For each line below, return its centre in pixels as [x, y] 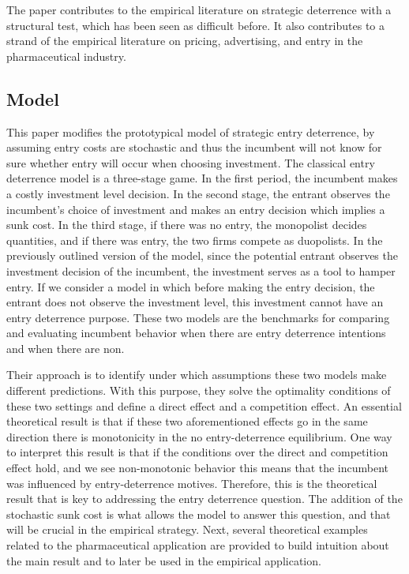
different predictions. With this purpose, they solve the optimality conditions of [199, 390]
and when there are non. [66, 348]
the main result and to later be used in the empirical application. [164, 560]
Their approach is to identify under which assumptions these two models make [197, 375]
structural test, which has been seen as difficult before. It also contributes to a [195, 25]
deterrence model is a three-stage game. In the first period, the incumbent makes [202, 178]
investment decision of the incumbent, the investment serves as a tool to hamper [201, 270]
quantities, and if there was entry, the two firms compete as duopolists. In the [195, 240]
